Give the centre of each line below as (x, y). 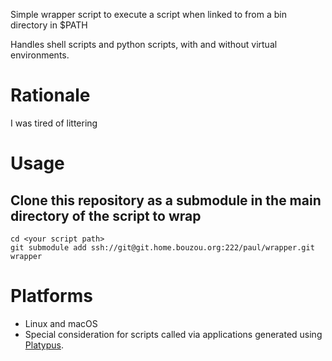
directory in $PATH (49, 25)
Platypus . (44, 345)
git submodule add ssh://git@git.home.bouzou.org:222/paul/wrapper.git (162, 247)
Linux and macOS (61, 323)
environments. (40, 55)
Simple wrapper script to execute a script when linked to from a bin (148, 14)
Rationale (50, 95)
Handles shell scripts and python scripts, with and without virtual (144, 44)
